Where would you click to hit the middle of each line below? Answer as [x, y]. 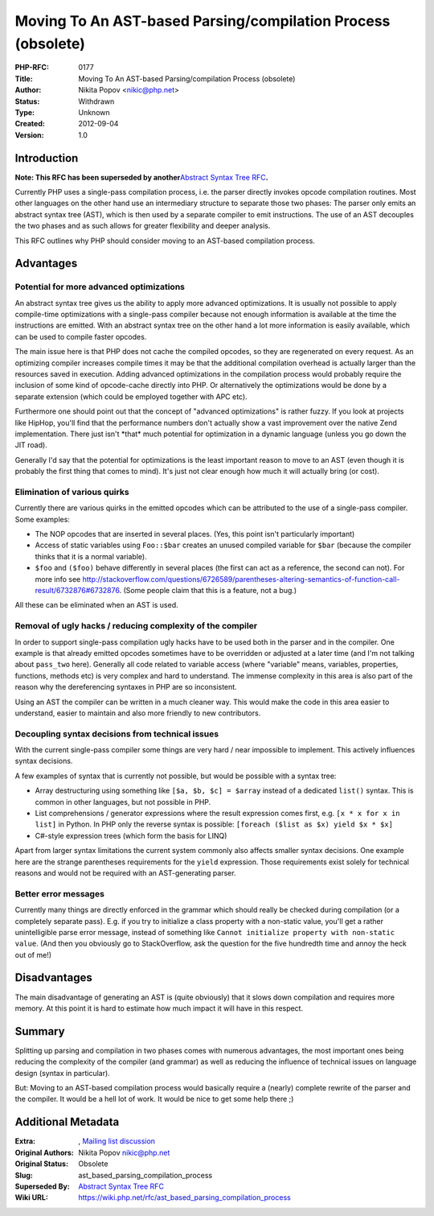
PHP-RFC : [32, 68]
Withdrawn [96, 101]
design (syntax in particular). [62, 1073]
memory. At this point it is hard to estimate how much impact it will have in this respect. [159, 1008]
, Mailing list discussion [117, 1141]
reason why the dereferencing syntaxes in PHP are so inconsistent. [126, 687]
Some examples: [42, 519]
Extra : [25, 1141]
